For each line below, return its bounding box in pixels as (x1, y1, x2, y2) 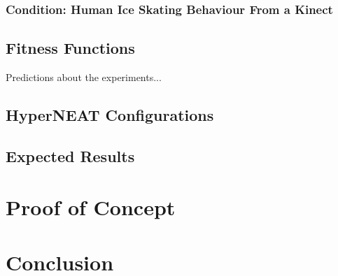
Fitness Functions (6, 37, 135, 59)
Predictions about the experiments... (6, 70, 162, 85)
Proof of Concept (6, 193, 176, 221)
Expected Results (6, 145, 135, 166)
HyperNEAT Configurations (6, 104, 214, 126)
